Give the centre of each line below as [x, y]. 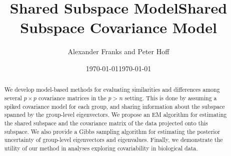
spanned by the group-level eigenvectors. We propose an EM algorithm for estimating [115, 115]
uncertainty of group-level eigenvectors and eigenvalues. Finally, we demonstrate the [113, 140]
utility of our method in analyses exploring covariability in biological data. [101, 148]
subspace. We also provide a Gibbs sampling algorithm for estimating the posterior [112, 131]
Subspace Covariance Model [118, 27]
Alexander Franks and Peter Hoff [118, 51]
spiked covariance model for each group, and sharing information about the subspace [114, 106]
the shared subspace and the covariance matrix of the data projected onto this [106, 123]
